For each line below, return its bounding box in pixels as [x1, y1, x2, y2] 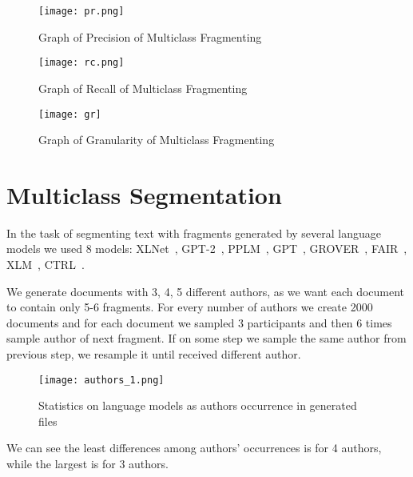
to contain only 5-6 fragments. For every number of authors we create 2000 [6, 299, 373, 315]
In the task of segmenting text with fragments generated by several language [6, 224, 381, 241]
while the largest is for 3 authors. [6, 455, 169, 472]
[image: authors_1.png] [38, 374, 165, 386]
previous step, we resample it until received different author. [6, 346, 301, 363]
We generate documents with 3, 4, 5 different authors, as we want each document [6, 283, 405, 299]
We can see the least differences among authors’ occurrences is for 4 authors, [6, 439, 382, 456]
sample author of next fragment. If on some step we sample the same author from [6, 330, 407, 347]
